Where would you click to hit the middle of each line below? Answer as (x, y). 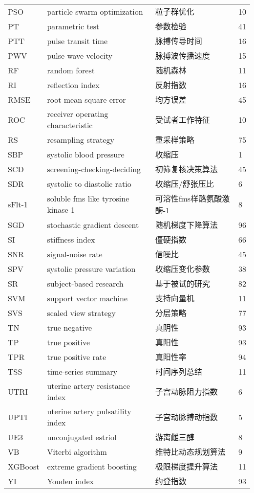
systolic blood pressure (86, 154)
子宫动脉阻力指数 (186, 392)
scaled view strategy (82, 313)
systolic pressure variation (91, 269)
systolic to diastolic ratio (89, 183)
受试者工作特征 (182, 120)
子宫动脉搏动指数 (186, 417)
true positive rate (77, 357)
